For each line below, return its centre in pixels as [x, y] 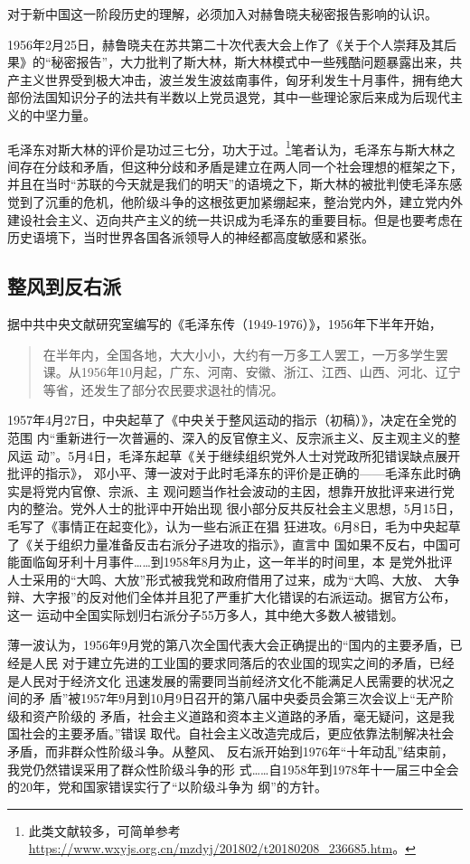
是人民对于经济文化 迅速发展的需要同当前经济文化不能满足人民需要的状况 [225, 680]
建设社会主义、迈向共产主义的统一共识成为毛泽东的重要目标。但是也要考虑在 [235, 219]
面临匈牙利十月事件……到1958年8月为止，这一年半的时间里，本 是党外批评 [236, 562]
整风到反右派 [64, 286]
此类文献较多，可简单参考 [104, 830]
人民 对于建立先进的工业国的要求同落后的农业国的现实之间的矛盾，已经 [243, 663]
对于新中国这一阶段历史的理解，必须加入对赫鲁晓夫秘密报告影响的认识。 [222, 14]
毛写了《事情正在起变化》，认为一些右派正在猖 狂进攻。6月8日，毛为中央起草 [234, 526]
